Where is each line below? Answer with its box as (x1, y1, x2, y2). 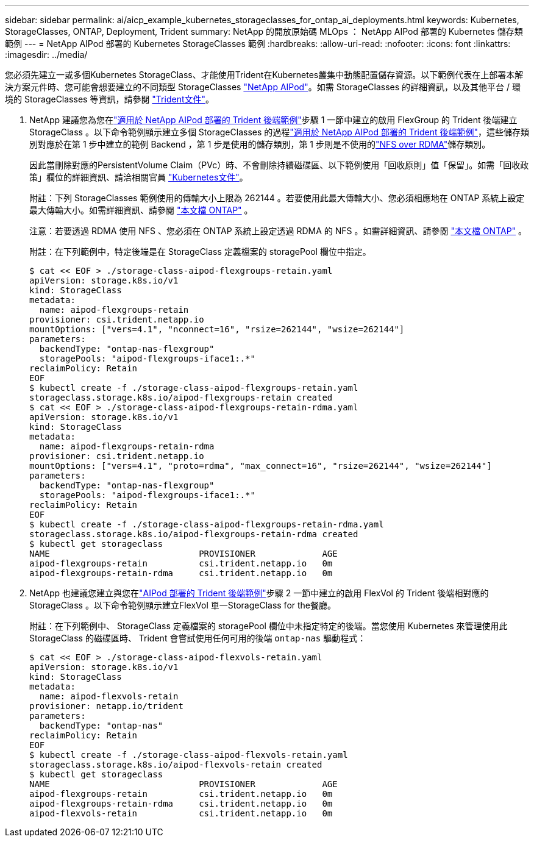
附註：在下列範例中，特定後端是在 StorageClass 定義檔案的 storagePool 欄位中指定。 (29, 246, 371, 257)
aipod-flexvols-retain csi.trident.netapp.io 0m (29, 808, 333, 818)
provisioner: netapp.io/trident (29, 701, 183, 711)
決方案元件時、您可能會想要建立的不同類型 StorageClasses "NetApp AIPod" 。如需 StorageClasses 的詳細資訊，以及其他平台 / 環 (5, 82, 521, 92)
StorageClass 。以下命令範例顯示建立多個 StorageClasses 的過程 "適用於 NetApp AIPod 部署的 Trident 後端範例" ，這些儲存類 (29, 127, 529, 137)
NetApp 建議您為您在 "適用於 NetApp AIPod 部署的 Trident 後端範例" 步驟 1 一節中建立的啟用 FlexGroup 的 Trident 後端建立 (29, 115, 518, 125)
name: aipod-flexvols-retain (39, 691, 179, 701)
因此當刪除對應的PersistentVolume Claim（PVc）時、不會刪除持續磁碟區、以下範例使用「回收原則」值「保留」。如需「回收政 (29, 160, 529, 170)
